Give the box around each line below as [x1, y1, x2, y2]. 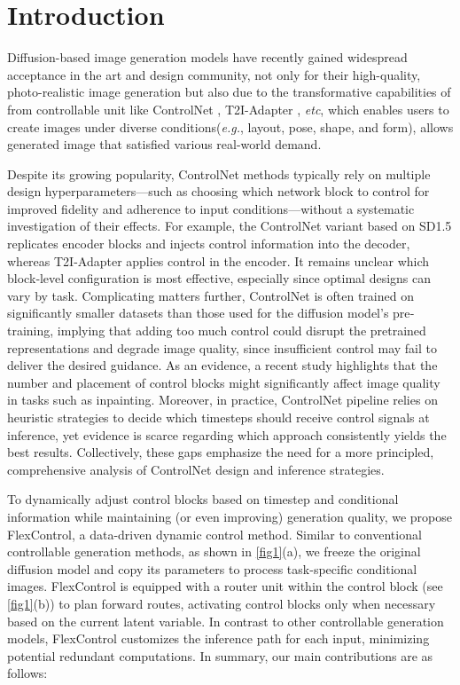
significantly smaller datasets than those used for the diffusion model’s [7, 303, 389, 322]
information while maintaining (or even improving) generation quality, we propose [7, 507, 452, 525]
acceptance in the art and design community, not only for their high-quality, [7, 65, 421, 83]
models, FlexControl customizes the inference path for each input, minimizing [7, 629, 430, 648]
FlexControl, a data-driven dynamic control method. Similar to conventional [7, 524, 422, 543]
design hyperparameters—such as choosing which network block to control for [7, 182, 430, 201]
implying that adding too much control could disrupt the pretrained [57, 321, 426, 340]
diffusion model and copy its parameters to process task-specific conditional [7, 559, 417, 578]
